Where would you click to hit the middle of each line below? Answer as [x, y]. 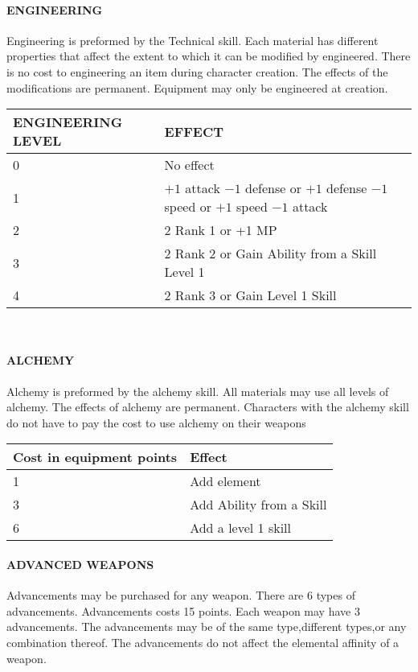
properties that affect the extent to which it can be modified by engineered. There [209, 56]
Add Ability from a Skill [258, 505]
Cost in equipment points [95, 457]
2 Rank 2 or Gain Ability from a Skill [270, 254]
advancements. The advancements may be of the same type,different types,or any [207, 627]
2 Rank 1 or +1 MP [221, 230]
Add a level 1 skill [240, 528]
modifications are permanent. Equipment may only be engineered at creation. [197, 87]
